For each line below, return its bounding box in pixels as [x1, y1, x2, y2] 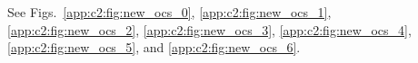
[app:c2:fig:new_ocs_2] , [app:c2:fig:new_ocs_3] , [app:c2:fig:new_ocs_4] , [7, 20, 412, 39]
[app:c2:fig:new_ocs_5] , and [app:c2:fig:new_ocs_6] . [7, 38, 301, 57]
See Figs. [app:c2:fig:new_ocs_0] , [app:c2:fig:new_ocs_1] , [7, 3, 332, 22]
